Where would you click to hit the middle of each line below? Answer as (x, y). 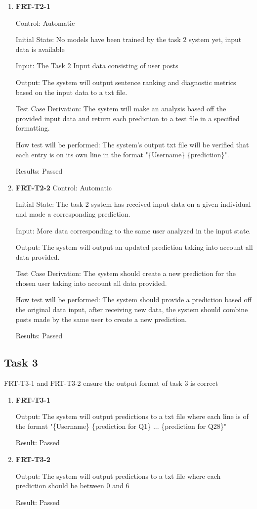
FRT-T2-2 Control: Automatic (64, 187)
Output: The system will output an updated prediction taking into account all (134, 247)
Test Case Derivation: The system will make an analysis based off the (121, 109)
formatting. (33, 128)
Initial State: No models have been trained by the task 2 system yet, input (128, 39)
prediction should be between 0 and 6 (72, 486)
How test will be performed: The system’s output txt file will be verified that (132, 144)
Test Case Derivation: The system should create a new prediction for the (126, 273)
